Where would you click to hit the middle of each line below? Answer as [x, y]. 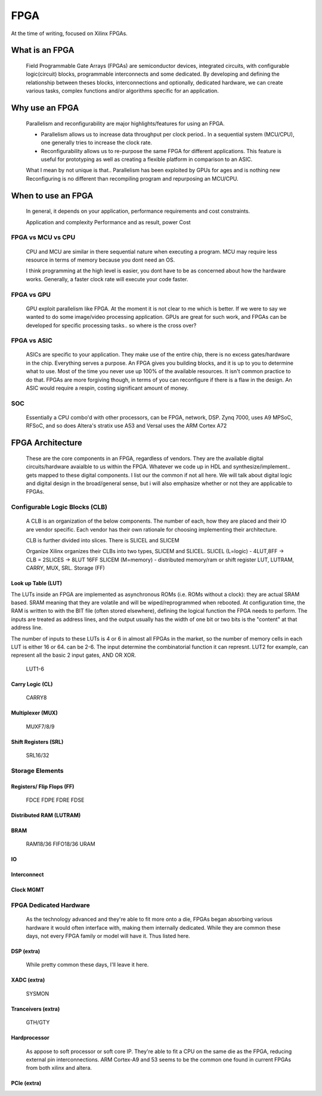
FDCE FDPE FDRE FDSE [55, 800]
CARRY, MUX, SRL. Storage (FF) [66, 568]
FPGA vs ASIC [32, 341]
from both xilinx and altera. [59, 1068]
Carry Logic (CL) [32, 684]
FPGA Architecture [47, 443]
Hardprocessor [30, 1038]
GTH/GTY [38, 1023]
